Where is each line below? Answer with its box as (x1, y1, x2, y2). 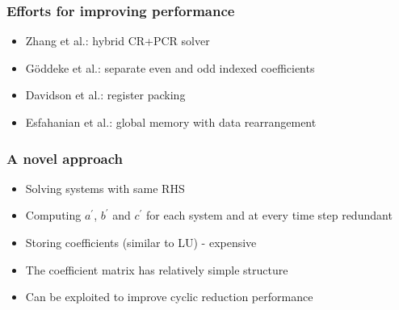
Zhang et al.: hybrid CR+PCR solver (25, 32, 210, 49)
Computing (25, 207, 82, 224)
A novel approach (6, 148, 123, 168)
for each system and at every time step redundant (146, 207, 393, 224)
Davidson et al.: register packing (25, 86, 186, 103)
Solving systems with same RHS (25, 179, 185, 196)
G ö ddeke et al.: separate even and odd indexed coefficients (25, 59, 315, 76)
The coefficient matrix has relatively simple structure (25, 261, 288, 278)
